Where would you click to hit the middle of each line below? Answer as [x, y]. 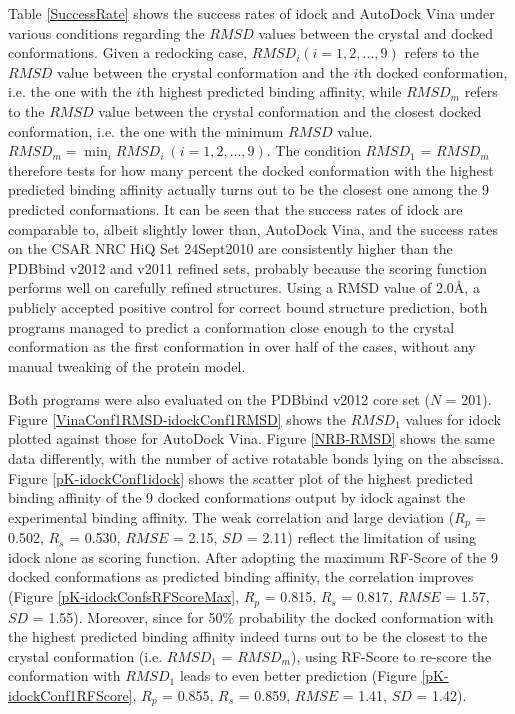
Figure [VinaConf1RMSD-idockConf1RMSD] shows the [177, 418]
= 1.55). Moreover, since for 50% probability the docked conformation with [263, 616]
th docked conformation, [433, 71]
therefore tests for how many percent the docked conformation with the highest [251, 169]
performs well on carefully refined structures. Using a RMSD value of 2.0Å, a [244, 287]
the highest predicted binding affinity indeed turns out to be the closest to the [248, 636]
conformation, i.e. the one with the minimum [146, 130]
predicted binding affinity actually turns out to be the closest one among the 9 [248, 189]
